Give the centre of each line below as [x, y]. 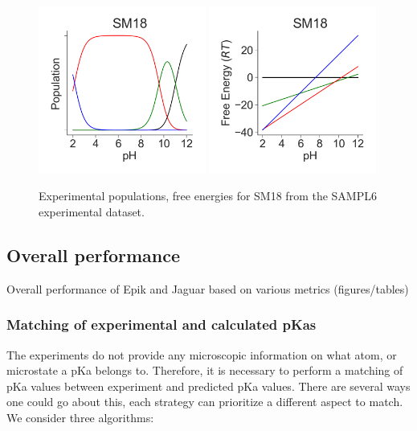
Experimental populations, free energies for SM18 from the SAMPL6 [208, 196]
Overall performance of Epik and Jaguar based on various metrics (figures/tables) [208, 288]
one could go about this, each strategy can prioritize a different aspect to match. [205, 402]
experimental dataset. [92, 211]
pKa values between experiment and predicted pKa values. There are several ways [208, 386]
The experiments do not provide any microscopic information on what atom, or [202, 354]
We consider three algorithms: [80, 417]
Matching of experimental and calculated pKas [161, 324]
